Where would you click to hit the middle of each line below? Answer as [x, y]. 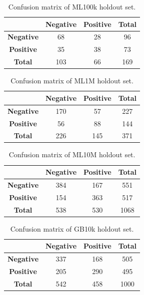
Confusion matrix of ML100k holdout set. [72, 6]
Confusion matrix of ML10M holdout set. [72, 154]
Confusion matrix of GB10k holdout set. [72, 228]
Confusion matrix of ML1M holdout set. [72, 81]
